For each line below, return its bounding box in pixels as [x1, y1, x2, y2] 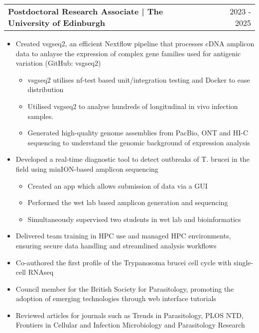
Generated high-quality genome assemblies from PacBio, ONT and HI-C [27, 127, 249, 138]
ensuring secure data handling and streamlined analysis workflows [15, 240, 217, 250]
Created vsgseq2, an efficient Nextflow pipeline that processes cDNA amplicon [15, 38, 255, 48]
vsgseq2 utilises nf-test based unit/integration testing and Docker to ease [27, 74, 250, 85]
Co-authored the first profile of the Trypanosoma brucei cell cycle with [15, 257, 232, 267]
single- [234, 257, 254, 267]
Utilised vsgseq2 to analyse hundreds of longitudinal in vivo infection [27, 101, 238, 111]
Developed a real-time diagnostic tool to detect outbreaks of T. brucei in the [15, 154, 250, 164]
